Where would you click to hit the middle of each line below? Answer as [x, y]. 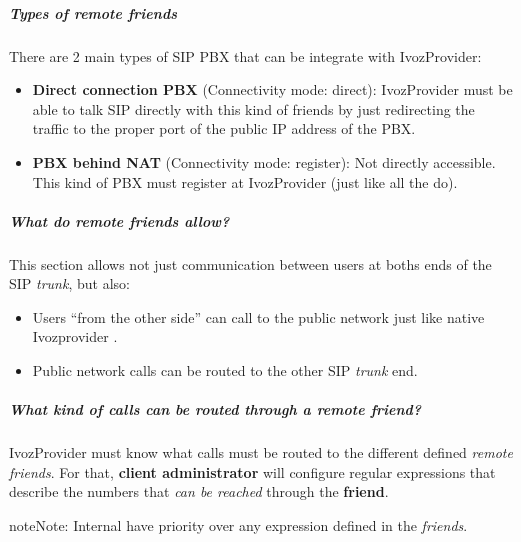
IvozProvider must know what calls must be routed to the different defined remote [261, 452]
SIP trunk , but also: [69, 283]
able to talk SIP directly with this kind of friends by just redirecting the [253, 108]
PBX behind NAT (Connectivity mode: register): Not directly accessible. [264, 161]
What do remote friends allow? [119, 220]
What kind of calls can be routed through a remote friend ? [215, 409]
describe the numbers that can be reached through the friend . [199, 491]
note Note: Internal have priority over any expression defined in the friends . [238, 525]
